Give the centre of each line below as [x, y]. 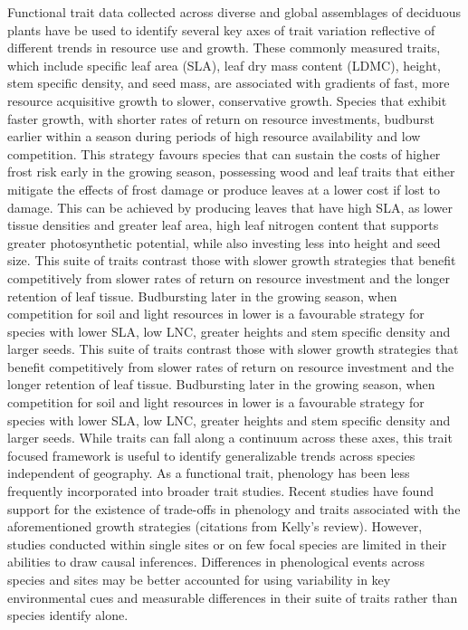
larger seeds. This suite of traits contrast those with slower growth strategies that [233, 349]
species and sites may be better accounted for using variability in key [199, 579]
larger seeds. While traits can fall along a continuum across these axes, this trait [230, 438]
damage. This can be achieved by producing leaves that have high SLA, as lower [230, 207]
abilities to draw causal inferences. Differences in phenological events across [216, 562]
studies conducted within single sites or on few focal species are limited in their [227, 544]
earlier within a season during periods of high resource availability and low [214, 136]
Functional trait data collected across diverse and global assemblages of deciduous [234, 12]
